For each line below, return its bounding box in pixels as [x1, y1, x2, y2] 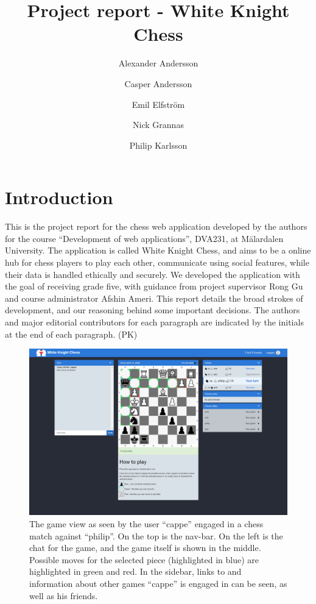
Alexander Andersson [118, 57, 198, 69]
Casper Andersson [124, 77, 192, 90]
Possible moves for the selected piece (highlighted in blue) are [29, 553, 259, 566]
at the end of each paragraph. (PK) [5, 327, 138, 340]
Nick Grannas [133, 118, 184, 131]
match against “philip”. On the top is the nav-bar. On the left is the [29, 529, 283, 542]
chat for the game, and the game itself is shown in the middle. [29, 541, 261, 554]
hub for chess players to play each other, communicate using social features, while [5, 256, 309, 268]
